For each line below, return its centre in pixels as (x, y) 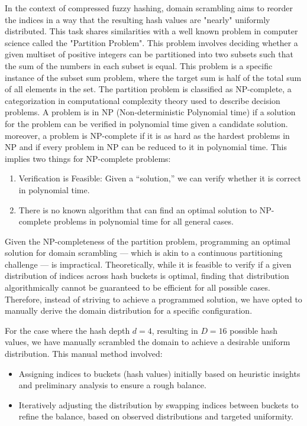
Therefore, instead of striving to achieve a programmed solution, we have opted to (153, 299)
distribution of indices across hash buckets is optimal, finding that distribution (147, 276)
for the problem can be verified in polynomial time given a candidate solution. (146, 123)
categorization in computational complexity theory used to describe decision (143, 100)
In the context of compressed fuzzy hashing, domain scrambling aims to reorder (149, 8)
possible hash (254, 330)
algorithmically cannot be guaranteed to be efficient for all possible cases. (138, 287)
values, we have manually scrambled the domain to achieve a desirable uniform (148, 342)
